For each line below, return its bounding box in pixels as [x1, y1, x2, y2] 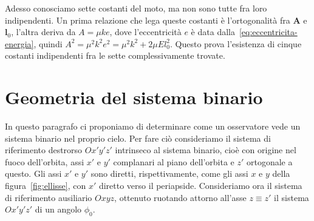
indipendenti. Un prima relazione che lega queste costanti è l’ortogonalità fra [5, 13, 290, 26]
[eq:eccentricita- [239, 25, 298, 38]
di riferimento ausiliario [5, 191, 92, 203]
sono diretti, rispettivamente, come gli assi [90, 167, 248, 180]
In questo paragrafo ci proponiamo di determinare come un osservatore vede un [5, 120, 301, 133]
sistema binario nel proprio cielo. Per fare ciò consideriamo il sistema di [5, 131, 271, 144]
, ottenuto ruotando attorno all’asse [114, 191, 247, 203]
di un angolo [35, 203, 82, 216]
